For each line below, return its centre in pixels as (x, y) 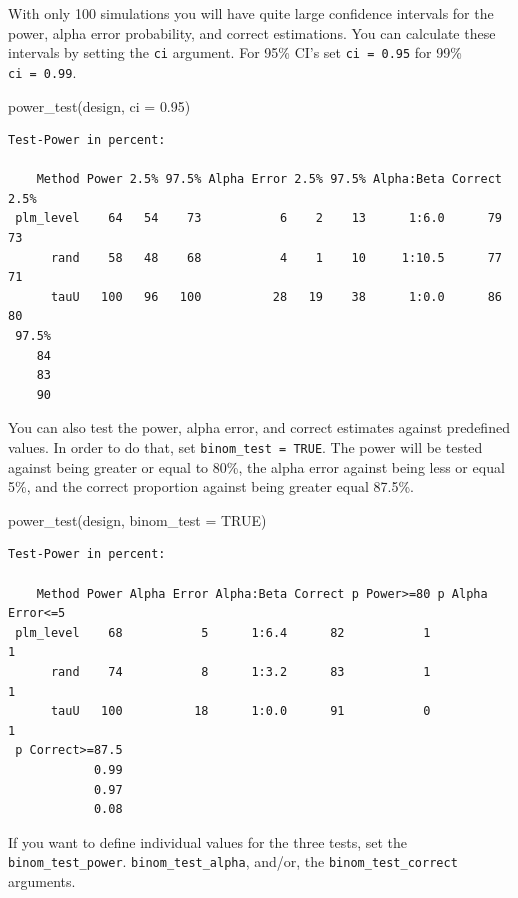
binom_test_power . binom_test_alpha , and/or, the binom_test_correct (233, 861)
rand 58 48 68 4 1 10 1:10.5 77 (276, 257)
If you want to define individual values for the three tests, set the (207, 841)
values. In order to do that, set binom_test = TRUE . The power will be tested (245, 447)
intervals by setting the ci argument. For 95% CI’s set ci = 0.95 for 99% (235, 52)
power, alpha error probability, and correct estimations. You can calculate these (252, 32)
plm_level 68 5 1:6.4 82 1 (223, 632)
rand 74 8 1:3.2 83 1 (240, 672)
